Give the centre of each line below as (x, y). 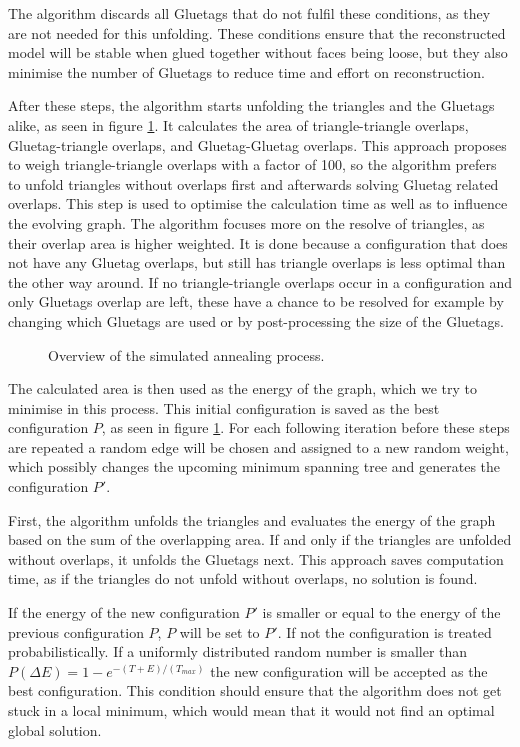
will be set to (219, 631)
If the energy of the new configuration (124, 612)
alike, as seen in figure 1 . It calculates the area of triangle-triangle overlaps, (238, 124)
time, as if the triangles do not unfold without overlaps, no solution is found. (243, 578)
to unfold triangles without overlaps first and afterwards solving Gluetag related (253, 183)
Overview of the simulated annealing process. (186, 354)
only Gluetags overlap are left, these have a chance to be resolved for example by (256, 301)
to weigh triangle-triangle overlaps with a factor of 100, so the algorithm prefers (252, 164)
